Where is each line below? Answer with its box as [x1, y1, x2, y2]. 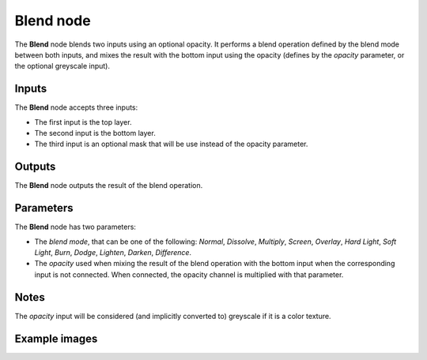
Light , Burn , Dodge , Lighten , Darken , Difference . [34, 248, 192, 257]
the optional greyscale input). [14, 62, 111, 71]
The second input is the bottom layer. [34, 129, 156, 138]
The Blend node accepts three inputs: [14, 103, 138, 112]
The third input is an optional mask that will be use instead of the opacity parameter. [34, 139, 308, 149]
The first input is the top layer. [34, 117, 132, 126]
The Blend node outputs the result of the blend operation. [14, 181, 203, 190]
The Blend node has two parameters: [14, 222, 136, 232]
